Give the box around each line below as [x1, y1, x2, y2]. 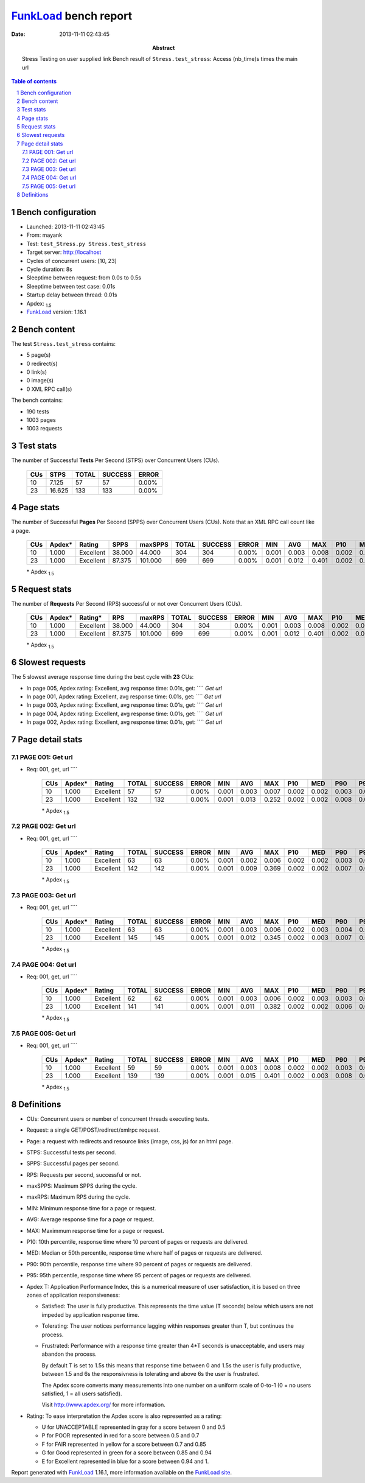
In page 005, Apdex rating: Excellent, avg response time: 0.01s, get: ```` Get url [26, 684, 222, 692]
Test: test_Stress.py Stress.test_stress [26, 240, 147, 247]
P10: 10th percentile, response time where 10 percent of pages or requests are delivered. [26, 1238, 249, 1246]
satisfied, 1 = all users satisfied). [41, 1390, 122, 1397]
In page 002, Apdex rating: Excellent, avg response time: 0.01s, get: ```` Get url [26, 718, 223, 726]
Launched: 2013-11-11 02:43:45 [26, 223, 105, 231]
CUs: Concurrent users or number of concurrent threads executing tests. [26, 1115, 209, 1123]
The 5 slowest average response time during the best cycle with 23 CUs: [11, 673, 194, 681]
